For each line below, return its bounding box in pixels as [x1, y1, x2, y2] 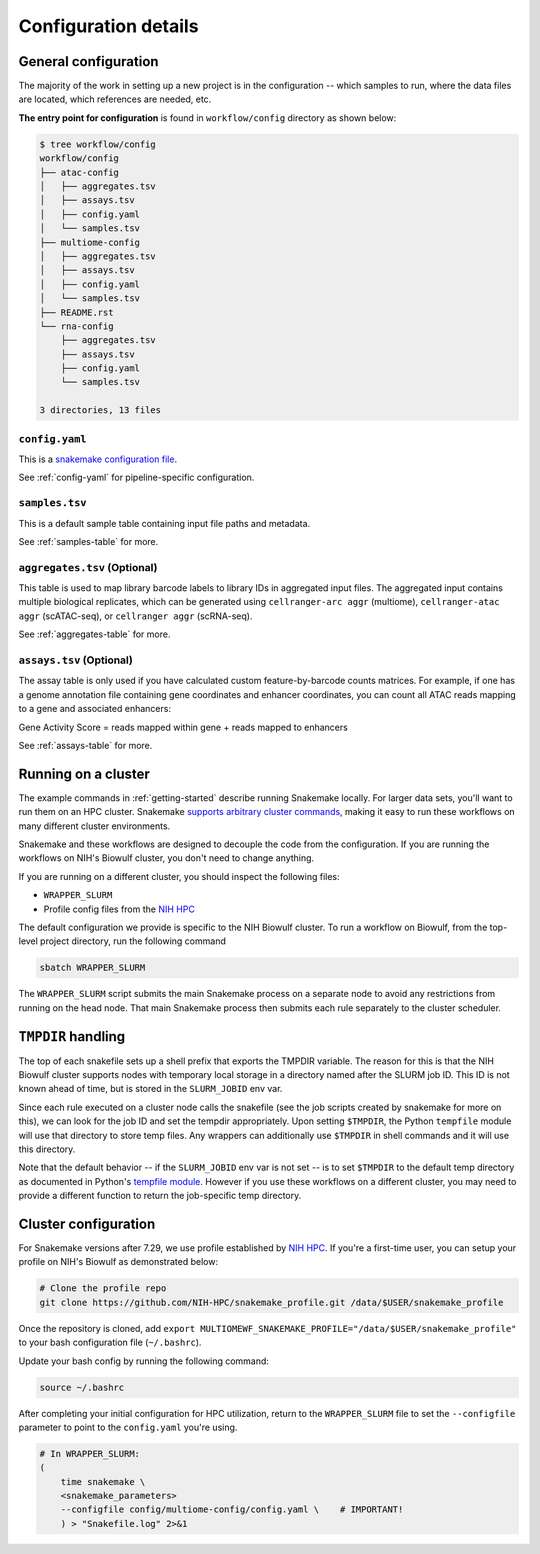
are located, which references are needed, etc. [18, 93, 212, 105]
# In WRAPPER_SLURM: [39, 1448, 140, 1459]
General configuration [18, 53, 159, 70]
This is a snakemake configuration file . [18, 453, 178, 465]
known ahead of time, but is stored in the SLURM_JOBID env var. [18, 1083, 283, 1095]
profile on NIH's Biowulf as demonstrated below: [18, 1256, 219, 1268]
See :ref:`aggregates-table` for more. [18, 628, 171, 640]
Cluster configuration [18, 1215, 156, 1232]
